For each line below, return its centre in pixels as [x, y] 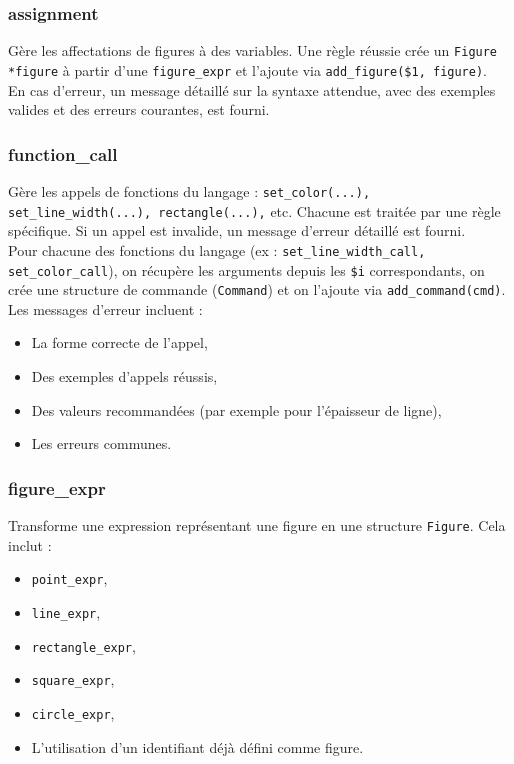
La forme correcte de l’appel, [119, 342]
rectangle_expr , [83, 645]
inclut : [30, 544]
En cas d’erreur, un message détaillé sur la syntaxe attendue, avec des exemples [252, 89]
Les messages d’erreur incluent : [105, 308]
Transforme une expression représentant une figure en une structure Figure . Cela [257, 525]
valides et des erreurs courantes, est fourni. [139, 109]
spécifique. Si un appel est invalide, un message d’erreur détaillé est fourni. [237, 230]
